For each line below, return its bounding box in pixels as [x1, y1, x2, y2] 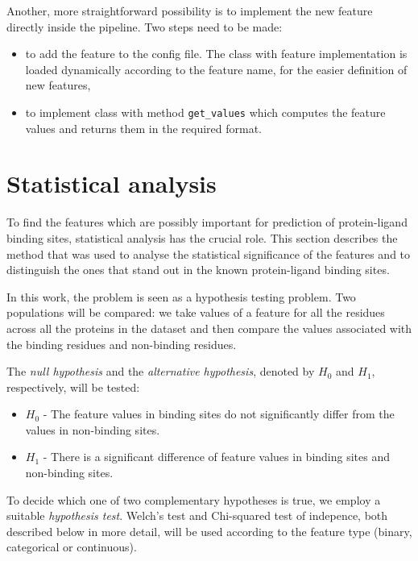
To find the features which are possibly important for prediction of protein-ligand [6, 214, 408, 231]
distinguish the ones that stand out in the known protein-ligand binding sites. [6, 261, 390, 278]
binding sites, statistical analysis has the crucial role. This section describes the [6, 229, 398, 246]
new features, [25, 77, 91, 93]
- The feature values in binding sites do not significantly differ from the [43, 405, 395, 422]
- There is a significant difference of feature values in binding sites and [43, 448, 390, 465]
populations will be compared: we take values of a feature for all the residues [6, 304, 385, 321]
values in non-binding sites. [25, 421, 160, 438]
